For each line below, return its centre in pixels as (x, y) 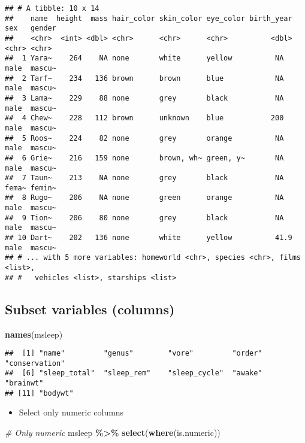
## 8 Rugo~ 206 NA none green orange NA (144, 198)
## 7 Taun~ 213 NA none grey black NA (144, 178)
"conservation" (35, 363)
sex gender (31, 28)
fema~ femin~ (31, 188)
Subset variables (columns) (90, 309)
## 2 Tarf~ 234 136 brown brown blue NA (144, 78)
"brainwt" (24, 383)
